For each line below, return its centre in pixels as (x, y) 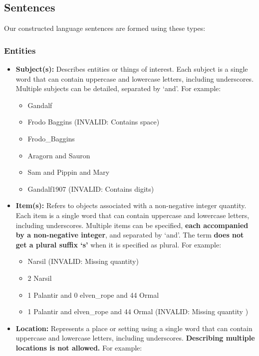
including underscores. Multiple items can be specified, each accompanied (132, 225)
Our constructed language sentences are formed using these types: (105, 28)
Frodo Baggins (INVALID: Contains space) (94, 122)
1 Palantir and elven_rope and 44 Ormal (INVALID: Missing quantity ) (138, 311)
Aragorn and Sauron (59, 155)
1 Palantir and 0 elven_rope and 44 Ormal (93, 295)
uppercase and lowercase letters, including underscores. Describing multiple (135, 338)
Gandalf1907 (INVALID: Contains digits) (91, 188)
